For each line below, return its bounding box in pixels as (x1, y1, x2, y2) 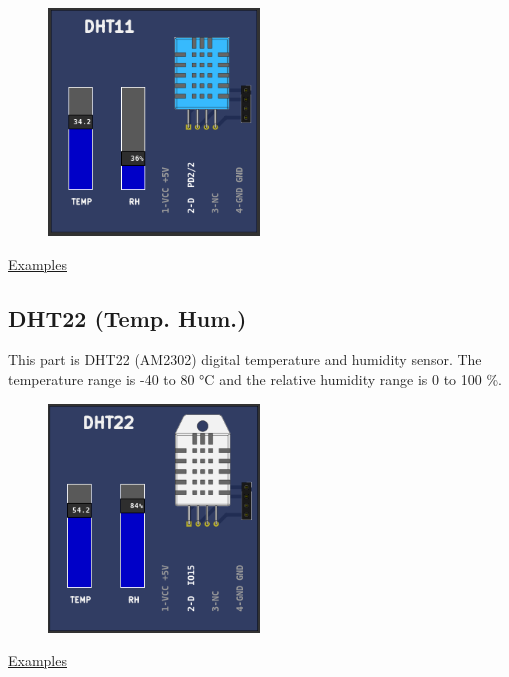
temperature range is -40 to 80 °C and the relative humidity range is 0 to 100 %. (8, 369, 503, 390)
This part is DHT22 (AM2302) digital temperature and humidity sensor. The (8, 349, 482, 370)
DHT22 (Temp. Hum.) (8, 302, 247, 333)
